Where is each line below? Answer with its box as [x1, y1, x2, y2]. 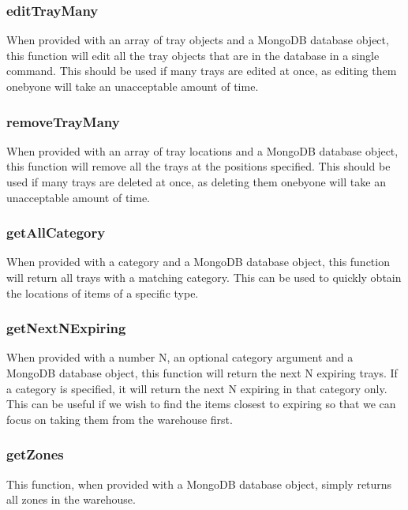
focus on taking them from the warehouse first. [6, 411, 233, 427]
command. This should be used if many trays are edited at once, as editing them [6, 62, 397, 79]
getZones [6, 444, 64, 464]
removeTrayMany [6, 111, 120, 131]
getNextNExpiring [6, 318, 126, 338]
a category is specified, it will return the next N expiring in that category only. [6, 380, 387, 396]
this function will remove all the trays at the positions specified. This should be [6, 158, 391, 174]
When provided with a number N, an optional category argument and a [6, 349, 354, 366]
